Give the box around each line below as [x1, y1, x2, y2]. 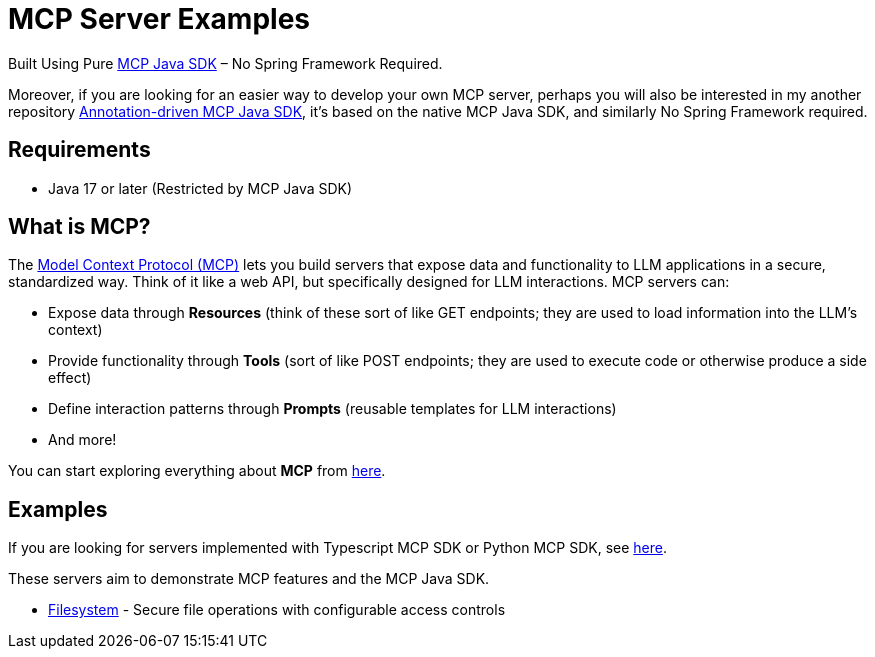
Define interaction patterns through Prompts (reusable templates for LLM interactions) [48, 400, 617, 418]
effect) [48, 369, 92, 387]
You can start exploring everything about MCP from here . [8, 462, 386, 480]
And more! [48, 431, 117, 449]
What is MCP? [8, 214, 151, 240]
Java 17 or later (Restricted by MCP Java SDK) [48, 179, 353, 197]
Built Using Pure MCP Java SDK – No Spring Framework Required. [8, 54, 443, 72]
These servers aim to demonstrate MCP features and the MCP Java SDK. [8, 570, 490, 588]
